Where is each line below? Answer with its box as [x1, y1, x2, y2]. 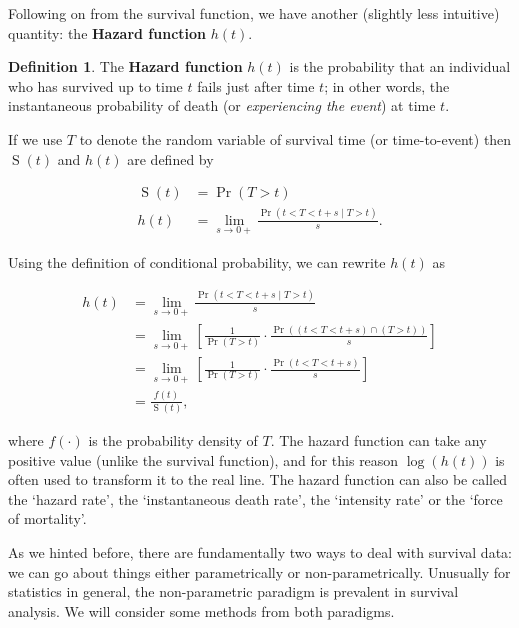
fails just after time [197, 75, 315, 96]
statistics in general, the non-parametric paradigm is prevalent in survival [8, 581, 459, 602]
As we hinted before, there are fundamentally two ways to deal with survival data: [8, 542, 512, 563]
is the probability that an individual [289, 56, 511, 77]
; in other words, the [324, 75, 450, 96]
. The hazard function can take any [270, 430, 487, 451]
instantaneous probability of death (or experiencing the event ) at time [8, 95, 436, 116]
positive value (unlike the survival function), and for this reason [8, 449, 399, 470]
